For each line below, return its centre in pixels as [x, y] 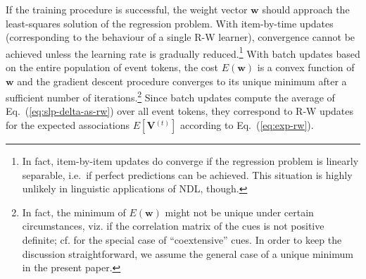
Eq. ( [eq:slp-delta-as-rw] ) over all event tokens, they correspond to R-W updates [180, 111]
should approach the [306, 9]
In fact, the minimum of [74, 212]
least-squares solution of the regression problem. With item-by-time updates [170, 23]
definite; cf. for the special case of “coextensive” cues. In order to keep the [182, 240]
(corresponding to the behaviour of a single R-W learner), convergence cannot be [181, 37]
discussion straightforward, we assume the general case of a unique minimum [188, 253]
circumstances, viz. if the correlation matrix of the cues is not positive [173, 226]
